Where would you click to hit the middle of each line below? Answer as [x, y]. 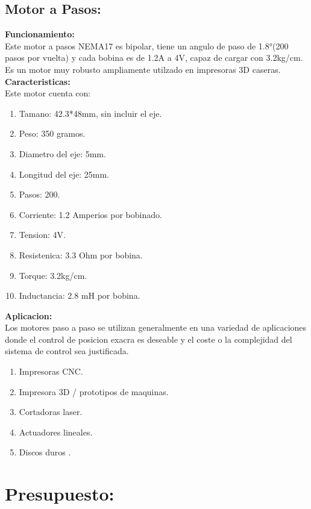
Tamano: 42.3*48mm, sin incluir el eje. [90, 113]
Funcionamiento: [40, 34]
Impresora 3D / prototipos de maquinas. [94, 391]
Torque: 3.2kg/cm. [53, 275]
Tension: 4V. [42, 235]
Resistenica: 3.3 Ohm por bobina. [81, 254]
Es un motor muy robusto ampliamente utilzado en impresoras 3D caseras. [143, 69]
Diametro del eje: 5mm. [62, 153]
